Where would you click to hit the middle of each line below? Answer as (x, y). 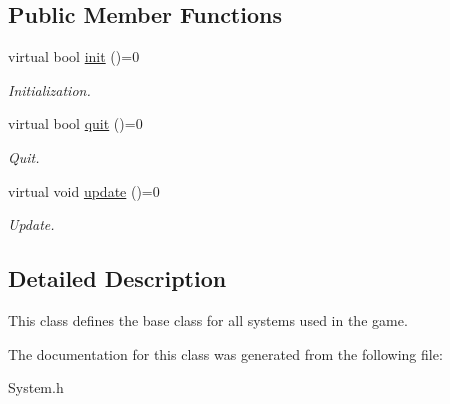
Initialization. (49, 89)
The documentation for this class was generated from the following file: (225, 353)
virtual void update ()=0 (84, 190)
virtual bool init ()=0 (74, 56)
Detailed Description (117, 278)
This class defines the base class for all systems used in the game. (208, 319)
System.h (36, 387)
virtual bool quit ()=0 (75, 123)
